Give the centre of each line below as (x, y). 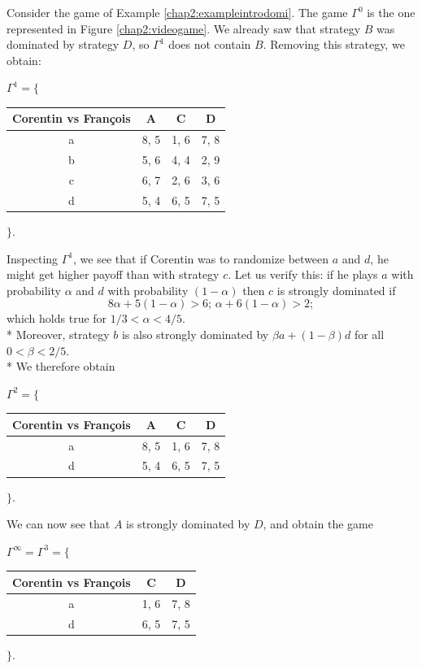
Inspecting (33, 258)
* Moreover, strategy (58, 334)
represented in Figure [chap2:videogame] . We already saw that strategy (184, 28)
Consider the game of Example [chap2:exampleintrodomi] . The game (177, 12)
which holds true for (57, 318)
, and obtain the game (318, 524)
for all (369, 334)
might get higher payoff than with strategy (113, 274)
